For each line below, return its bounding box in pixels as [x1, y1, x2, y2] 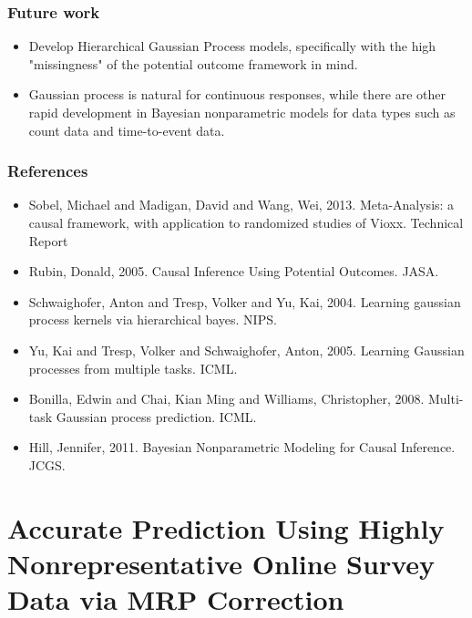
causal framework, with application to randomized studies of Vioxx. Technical [28, 213, 464, 232]
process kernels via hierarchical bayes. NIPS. [28, 310, 277, 329]
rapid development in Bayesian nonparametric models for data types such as [28, 103, 456, 121]
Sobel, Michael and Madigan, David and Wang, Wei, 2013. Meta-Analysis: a [28, 195, 455, 214]
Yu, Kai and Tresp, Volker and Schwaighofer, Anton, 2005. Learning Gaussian [28, 340, 465, 359]
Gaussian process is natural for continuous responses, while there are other [28, 85, 446, 104]
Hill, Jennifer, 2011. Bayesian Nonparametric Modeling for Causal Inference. [28, 438, 456, 457]
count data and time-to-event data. [28, 120, 225, 139]
